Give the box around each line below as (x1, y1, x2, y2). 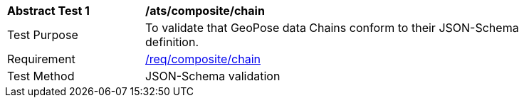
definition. (145, 35, 199, 49)
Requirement (7, 52, 75, 66)
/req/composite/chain (145, 52, 261, 66)
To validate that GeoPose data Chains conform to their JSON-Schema (145, 21, 519, 35)
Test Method (7, 69, 75, 83)
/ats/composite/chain (145, 4, 265, 18)
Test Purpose (7, 28, 78, 42)
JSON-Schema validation (145, 69, 281, 83)
